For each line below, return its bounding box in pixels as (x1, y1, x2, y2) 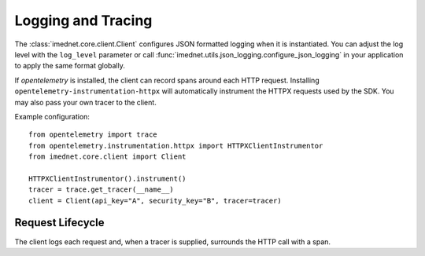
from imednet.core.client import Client (28, 152, 187, 161)
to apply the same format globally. (14, 61, 125, 71)
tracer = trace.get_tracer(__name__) (28, 185, 175, 194)
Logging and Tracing (14, 12, 153, 29)
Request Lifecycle (14, 216, 105, 229)
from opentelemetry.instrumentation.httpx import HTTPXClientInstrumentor (28, 141, 323, 150)
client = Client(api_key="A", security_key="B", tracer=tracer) (28, 196, 283, 205)
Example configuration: (14, 112, 91, 121)
